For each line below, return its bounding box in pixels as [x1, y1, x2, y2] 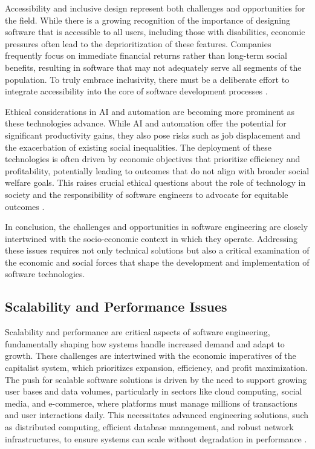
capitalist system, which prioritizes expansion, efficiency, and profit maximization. [5, 361, 308, 374]
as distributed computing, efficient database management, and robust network [5, 421, 294, 433]
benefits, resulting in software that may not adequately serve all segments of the [5, 61, 302, 73]
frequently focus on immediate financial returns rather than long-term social [5, 49, 287, 62]
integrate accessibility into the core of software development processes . [5, 85, 268, 97]
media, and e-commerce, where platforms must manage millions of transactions [5, 396, 297, 409]
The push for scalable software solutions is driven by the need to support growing [5, 373, 307, 385]
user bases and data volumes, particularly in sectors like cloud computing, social [5, 385, 302, 398]
